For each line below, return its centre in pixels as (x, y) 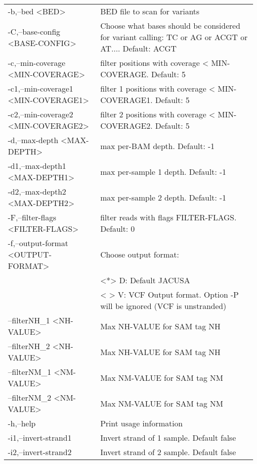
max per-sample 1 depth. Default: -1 (163, 171)
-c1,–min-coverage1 (41, 88)
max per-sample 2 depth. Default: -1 (163, 197)
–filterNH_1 (29, 320)
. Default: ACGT (147, 48)
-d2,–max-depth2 (37, 191)
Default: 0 (117, 229)
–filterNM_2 (30, 397)
